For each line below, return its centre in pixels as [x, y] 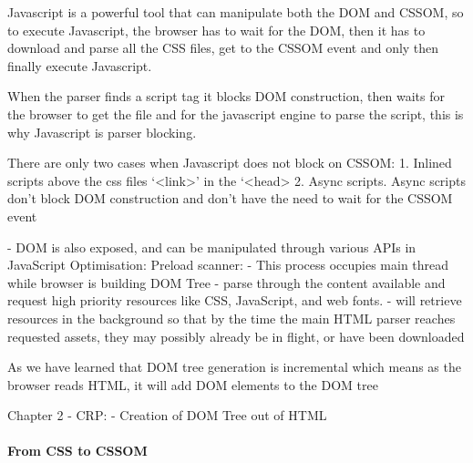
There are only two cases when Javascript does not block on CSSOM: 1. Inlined [230, 163]
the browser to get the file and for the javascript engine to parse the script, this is [236, 113]
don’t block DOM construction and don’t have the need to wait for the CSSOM [230, 198]
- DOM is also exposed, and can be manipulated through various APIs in [212, 247]
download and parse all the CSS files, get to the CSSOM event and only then [223, 48]
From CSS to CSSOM [77, 451]
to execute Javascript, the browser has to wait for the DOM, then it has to [216, 30]
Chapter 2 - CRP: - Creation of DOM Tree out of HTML [167, 415]
